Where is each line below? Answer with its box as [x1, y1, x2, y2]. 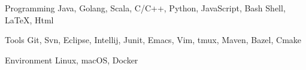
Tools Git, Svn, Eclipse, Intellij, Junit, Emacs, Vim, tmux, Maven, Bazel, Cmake [5, 34, 302, 46]
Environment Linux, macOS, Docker [5, 53, 138, 66]
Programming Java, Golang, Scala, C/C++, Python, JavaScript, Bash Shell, [5, 2, 286, 14]
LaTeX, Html [5, 13, 54, 26]
